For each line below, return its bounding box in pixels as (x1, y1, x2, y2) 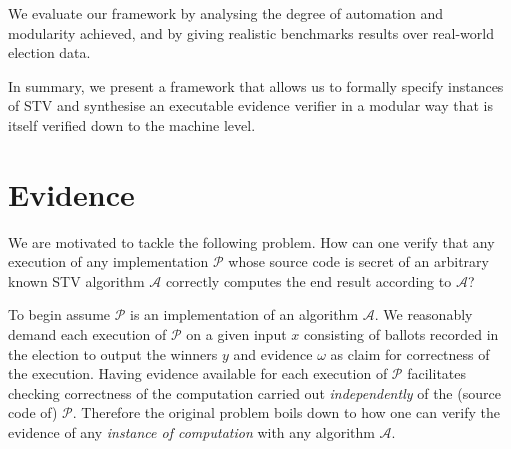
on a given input (186, 324, 287, 345)
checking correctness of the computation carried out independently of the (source (8, 382, 501, 403)
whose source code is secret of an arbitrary (228, 251, 489, 272)
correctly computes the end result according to (165, 270, 452, 291)
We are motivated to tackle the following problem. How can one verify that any (8, 231, 495, 252)
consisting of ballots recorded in (303, 324, 499, 345)
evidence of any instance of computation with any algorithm (8, 422, 375, 443)
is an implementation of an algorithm (130, 304, 359, 325)
